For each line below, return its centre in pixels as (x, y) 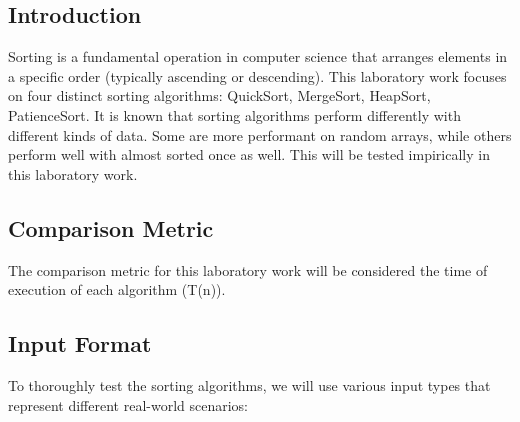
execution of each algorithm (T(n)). (117, 289)
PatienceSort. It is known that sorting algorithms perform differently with (234, 114)
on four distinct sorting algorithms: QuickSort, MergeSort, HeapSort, (219, 95)
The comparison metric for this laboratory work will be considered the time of (248, 269)
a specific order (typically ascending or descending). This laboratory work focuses (257, 75)
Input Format (80, 343)
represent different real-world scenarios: (128, 404)
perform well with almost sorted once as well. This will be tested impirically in (249, 154)
